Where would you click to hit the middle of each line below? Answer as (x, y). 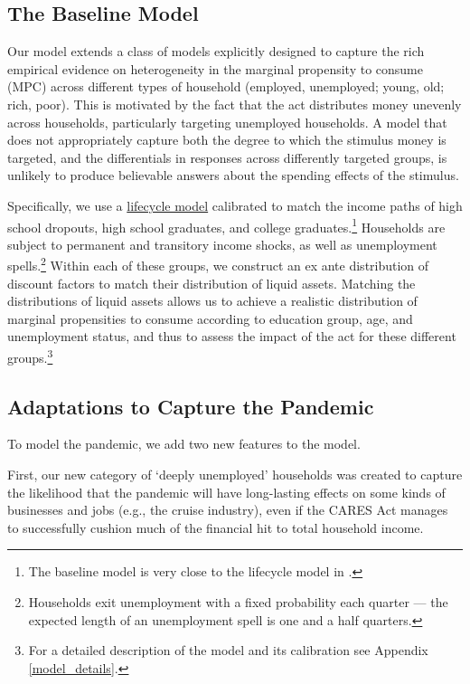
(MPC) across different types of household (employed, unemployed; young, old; (226, 86)
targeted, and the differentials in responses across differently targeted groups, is (227, 157)
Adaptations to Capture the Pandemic (191, 406)
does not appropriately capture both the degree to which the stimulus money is (227, 140)
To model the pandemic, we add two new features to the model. (184, 444)
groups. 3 (30, 356)
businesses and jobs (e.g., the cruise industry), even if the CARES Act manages (228, 510)
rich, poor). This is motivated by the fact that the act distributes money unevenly (235, 104)
